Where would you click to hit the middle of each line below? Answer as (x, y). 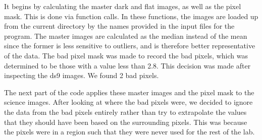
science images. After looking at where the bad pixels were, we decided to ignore (128, 102)
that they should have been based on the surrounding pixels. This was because (126, 122)
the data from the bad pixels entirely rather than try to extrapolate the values (125, 112)
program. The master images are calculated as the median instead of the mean (126, 36)
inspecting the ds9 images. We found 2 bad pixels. (82, 75)
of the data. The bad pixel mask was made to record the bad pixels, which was (126, 55)
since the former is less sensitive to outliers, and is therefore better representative (130, 46)
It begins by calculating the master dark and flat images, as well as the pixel (123, 6)
